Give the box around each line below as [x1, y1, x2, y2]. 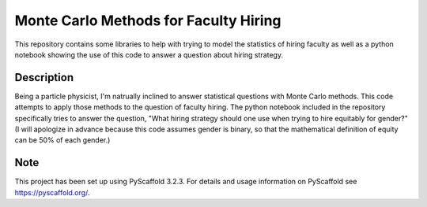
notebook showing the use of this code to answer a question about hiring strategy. [14, 50, 284, 59]
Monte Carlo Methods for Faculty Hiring [14, 12, 282, 29]
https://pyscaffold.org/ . [14, 187, 90, 197]
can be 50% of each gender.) [14, 135, 111, 145]
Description [14, 71, 74, 84]
